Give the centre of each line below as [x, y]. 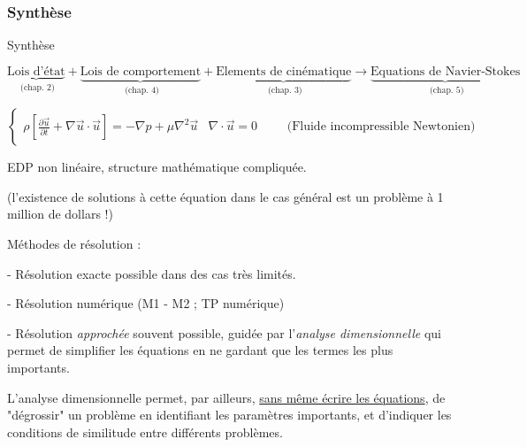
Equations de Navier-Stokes [446, 71]
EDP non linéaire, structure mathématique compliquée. [157, 167]
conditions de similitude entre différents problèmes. [145, 432]
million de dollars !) [60, 214]
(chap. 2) [38, 87]
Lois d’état [36, 71]
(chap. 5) [447, 90]
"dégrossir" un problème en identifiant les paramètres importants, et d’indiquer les [229, 415]
